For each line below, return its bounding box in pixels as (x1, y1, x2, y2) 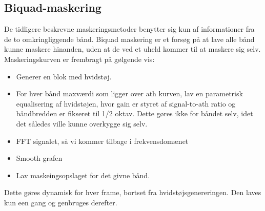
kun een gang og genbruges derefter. (4, 197, 117, 207)
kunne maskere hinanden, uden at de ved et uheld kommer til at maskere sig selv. (4, 44, 261, 54)
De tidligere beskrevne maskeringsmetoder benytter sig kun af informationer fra (4, 24, 255, 34)
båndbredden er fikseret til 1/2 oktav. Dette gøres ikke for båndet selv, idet (16, 108, 253, 119)
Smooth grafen (16, 153, 63, 163)
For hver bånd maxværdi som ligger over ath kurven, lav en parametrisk (16, 88, 243, 99)
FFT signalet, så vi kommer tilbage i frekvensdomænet (16, 135, 189, 146)
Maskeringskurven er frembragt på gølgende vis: (4, 53, 155, 64)
